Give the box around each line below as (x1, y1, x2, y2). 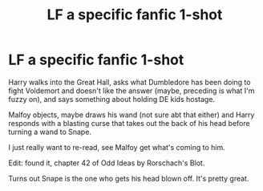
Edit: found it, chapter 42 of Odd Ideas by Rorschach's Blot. (8, 158, 205, 168)
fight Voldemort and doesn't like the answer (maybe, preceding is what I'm (8, 86, 255, 95)
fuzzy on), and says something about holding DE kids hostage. (8, 94, 215, 104)
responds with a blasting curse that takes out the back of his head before (8, 118, 250, 128)
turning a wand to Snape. (8, 127, 92, 136)
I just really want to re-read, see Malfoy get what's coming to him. (8, 142, 226, 152)
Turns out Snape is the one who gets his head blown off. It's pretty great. (8, 173, 249, 183)
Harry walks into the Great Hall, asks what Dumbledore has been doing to (8, 77, 251, 87)
